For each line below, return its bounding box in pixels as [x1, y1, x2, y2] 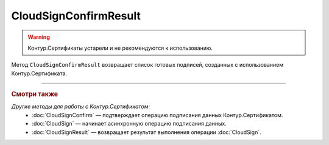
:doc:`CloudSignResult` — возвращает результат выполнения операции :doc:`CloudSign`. [32, 128, 261, 136]
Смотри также [11, 90, 58, 98]
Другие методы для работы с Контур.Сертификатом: [11, 103, 150, 110]
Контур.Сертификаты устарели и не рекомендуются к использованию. [27, 44, 213, 52]
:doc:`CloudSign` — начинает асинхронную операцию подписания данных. [32, 120, 227, 127]
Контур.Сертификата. [11, 70, 67, 77]
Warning [27, 33, 50, 41]
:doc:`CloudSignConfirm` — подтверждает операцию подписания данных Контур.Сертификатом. [32, 111, 283, 118]
